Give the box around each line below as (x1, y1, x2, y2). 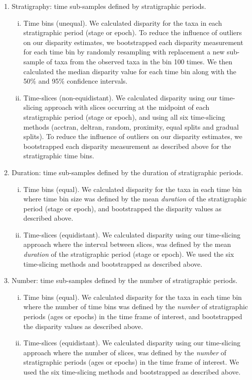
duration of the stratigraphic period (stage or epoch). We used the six (23, 249, 234, 259)
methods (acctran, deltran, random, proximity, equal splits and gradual (23, 121, 239, 132)
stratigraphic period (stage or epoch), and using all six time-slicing (23, 111, 225, 122)
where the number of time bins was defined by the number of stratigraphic (23, 301, 248, 312)
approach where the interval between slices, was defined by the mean (23, 239, 231, 249)
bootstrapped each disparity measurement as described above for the (23, 141, 231, 151)
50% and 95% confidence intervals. (23, 76, 128, 86)
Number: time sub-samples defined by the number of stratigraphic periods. (11, 275, 238, 285)
